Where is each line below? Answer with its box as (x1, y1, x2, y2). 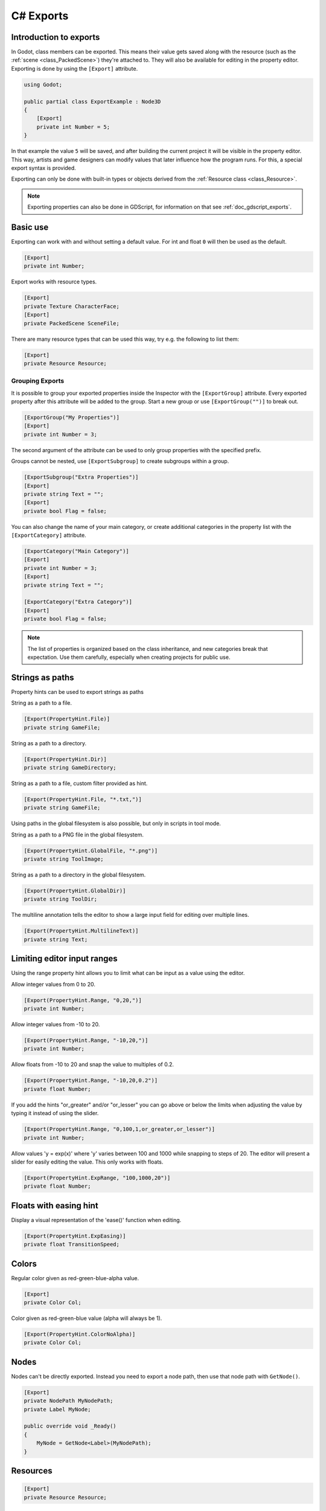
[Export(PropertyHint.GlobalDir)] (24, 887, 126, 895)
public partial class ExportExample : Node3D (24, 98, 161, 105)
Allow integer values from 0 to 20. (11, 980, 96, 988)
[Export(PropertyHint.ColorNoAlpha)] (24, 1331, 136, 1338)
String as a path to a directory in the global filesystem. (11, 871, 146, 879)
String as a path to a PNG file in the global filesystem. (11, 831, 144, 838)
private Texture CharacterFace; (24, 303, 120, 309)
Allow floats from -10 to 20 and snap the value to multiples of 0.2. (11, 1061, 174, 1068)
